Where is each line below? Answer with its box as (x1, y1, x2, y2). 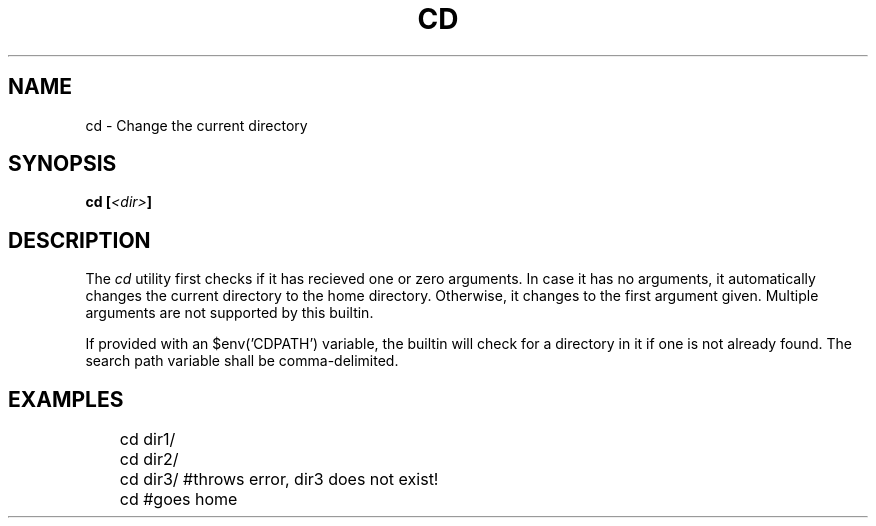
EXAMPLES (8, 386, 124, 412)
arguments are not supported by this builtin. (85, 304, 374, 322)
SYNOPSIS (8, 151, 117, 177)
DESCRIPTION (8, 227, 151, 253)
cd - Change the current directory (85, 116, 308, 134)
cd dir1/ (119, 429, 176, 450)
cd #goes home (119, 489, 238, 510)
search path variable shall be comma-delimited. (85, 352, 399, 370)
